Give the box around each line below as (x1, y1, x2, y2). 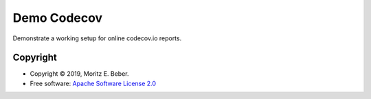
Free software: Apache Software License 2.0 (30, 79, 157, 87)
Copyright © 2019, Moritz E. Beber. (30, 70, 130, 78)
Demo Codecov (12, 10, 103, 25)
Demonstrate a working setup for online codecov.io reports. (12, 34, 182, 42)
